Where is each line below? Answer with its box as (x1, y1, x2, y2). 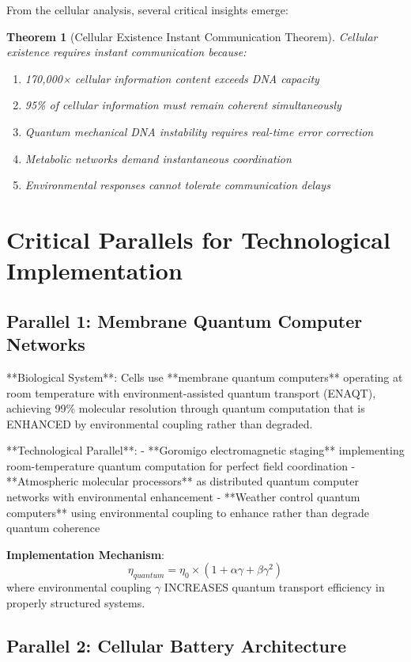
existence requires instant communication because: (6, 44, 247, 60)
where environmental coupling (6, 579, 152, 595)
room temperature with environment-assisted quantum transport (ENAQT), (6, 384, 376, 401)
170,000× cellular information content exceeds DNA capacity (25, 70, 319, 86)
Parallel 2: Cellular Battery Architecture (6, 633, 346, 657)
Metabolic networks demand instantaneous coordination (25, 150, 292, 166)
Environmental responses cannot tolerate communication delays (25, 177, 330, 193)
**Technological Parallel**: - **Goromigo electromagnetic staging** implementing (6, 442, 405, 458)
